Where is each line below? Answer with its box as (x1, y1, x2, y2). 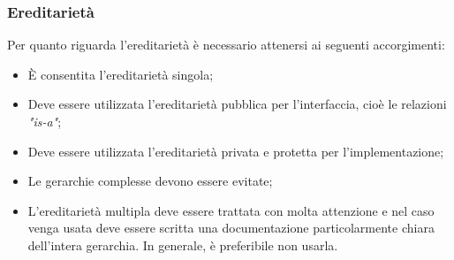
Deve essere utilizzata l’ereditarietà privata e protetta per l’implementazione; (27, 141, 444, 160)
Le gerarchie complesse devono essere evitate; (27, 172, 273, 190)
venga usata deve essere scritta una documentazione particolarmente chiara (27, 218, 435, 237)
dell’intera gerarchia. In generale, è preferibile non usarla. (27, 235, 338, 254)
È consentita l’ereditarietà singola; (27, 65, 214, 83)
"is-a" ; (27, 112, 62, 130)
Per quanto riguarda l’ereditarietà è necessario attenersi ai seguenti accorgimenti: (7, 35, 445, 54)
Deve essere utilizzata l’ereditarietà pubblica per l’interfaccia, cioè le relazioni (27, 95, 447, 113)
